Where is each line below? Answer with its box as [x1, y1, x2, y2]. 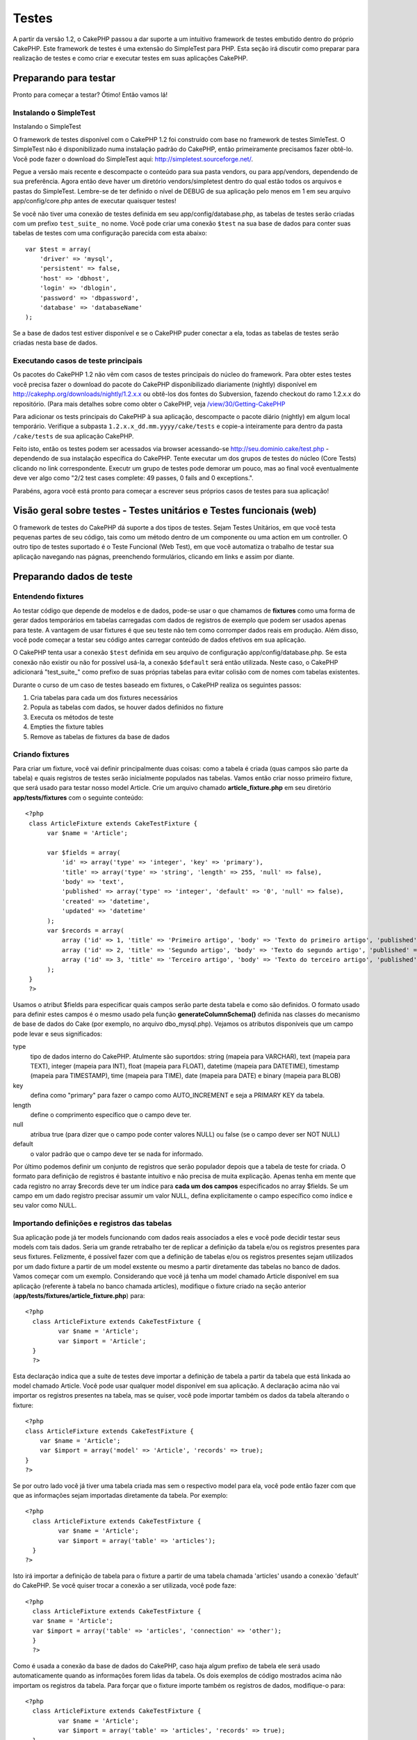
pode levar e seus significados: [13, 1029, 103, 1038]
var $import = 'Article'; [58, 1337, 147, 1345]
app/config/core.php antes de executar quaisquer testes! [13, 197, 177, 205]
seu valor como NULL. [13, 1201, 77, 1210]
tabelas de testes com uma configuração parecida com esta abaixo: [13, 229, 208, 237]
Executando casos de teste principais [13, 356, 142, 365]
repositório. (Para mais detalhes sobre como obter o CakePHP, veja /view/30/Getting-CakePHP [13, 400, 286, 408]
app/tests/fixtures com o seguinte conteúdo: [13, 793, 144, 802]
